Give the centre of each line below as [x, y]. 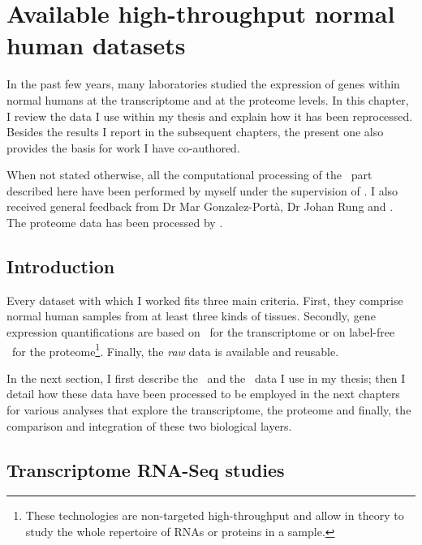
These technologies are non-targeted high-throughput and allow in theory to [215, 515]
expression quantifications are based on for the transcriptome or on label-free [201, 332]
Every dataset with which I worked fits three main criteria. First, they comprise [205, 300]
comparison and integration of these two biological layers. [149, 425]
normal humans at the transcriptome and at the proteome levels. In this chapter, [208, 99]
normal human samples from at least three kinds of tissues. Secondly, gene [191, 316]
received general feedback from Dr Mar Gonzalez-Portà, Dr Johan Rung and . [200, 206]
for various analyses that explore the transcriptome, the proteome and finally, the [209, 410]
